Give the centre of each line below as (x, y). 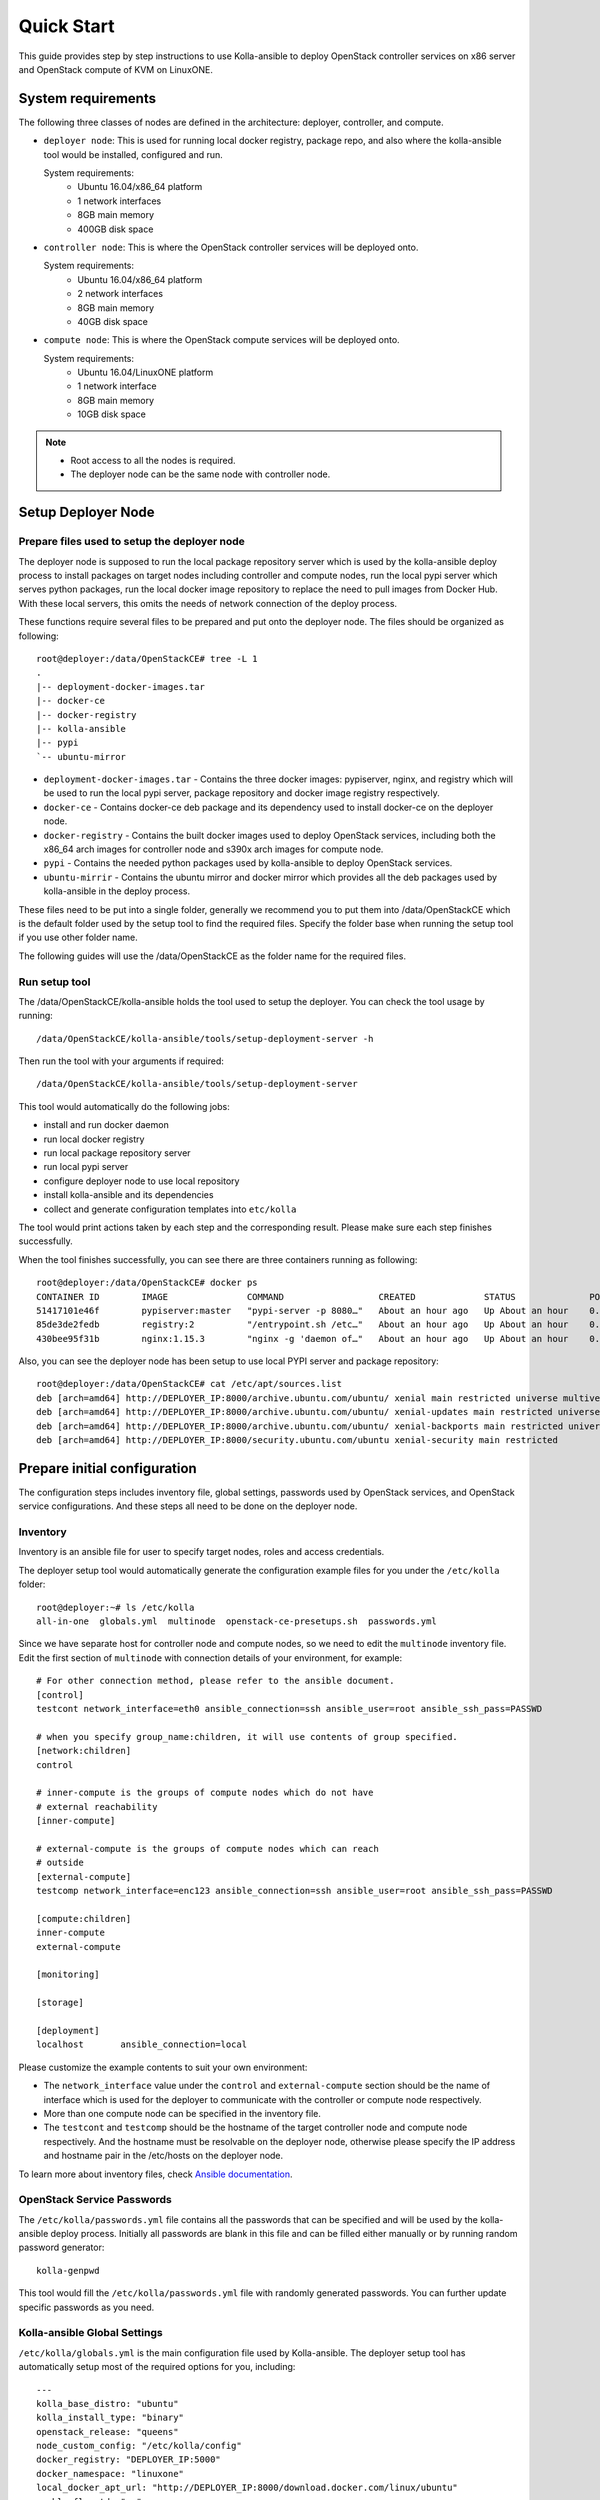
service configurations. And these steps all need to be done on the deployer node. (188, 1506)
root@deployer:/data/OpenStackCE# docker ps (147, 1283)
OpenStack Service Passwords (95, 2200)
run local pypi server (86, 1167)
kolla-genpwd (68, 2270)
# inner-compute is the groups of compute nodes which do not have (205, 1793)
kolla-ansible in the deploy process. (116, 891)
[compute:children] (84, 1918)
